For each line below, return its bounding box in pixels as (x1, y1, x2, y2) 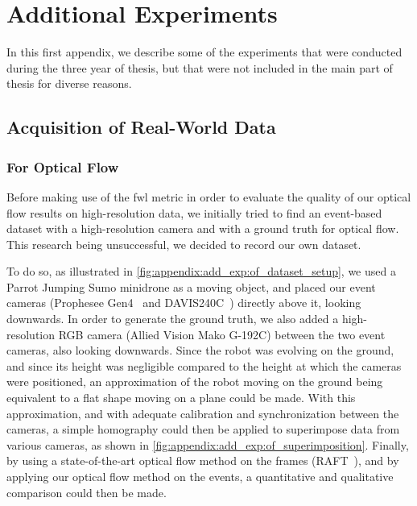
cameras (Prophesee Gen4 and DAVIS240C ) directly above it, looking (6, 294, 361, 311)
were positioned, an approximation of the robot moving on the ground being (6, 373, 383, 390)
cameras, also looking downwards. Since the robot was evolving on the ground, (6, 342, 394, 359)
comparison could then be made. (6, 483, 167, 500)
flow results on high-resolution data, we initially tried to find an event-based (6, 204, 382, 221)
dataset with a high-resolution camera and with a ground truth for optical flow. (6, 220, 399, 237)
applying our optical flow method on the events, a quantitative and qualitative (6, 468, 394, 484)
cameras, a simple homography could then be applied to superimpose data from (6, 421, 400, 438)
